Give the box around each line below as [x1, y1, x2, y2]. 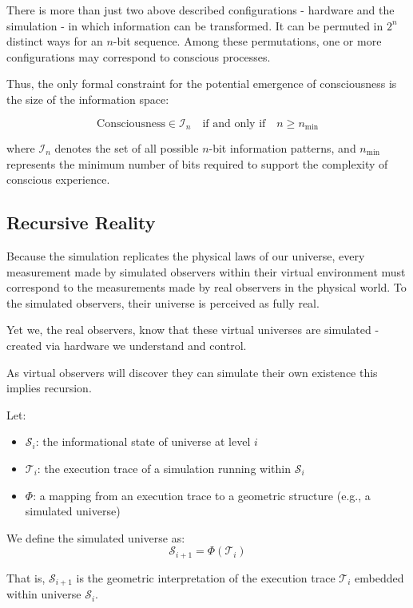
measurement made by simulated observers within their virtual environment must [6, 263, 406, 280]
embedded [355, 569, 404, 586]
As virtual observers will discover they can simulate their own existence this [6, 364, 378, 380]
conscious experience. [6, 171, 110, 188]
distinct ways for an [6, 33, 103, 50]
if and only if [202, 117, 266, 129]
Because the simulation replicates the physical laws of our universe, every [6, 248, 365, 264]
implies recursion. [6, 380, 92, 396]
